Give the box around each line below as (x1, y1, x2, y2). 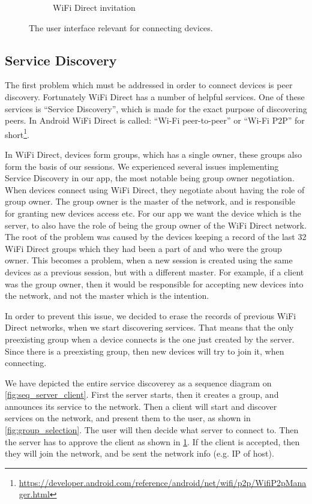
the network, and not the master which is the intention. (5, 289, 209, 302)
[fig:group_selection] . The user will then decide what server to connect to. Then (5, 424, 299, 436)
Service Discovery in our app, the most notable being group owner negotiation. (5, 172, 295, 184)
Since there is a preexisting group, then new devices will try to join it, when (5, 344, 284, 357)
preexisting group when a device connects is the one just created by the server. (5, 332, 295, 345)
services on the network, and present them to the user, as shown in (5, 412, 251, 424)
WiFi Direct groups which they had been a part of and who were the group (5, 242, 282, 254)
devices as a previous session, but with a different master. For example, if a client (5, 265, 304, 278)
